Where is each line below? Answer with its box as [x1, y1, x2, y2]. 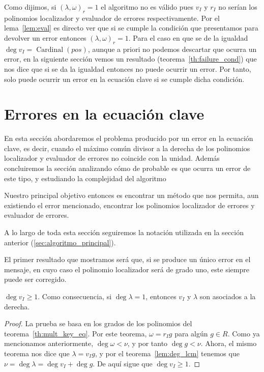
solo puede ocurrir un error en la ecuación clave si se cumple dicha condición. [4, 73, 245, 84]
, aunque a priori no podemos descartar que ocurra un [87, 43, 257, 54]
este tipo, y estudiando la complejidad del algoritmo [4, 173, 166, 183]
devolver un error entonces [4, 32, 86, 43]
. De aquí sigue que [93, 358, 153, 368]
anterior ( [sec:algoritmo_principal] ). [4, 237, 116, 247]
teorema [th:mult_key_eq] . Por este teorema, [4, 328, 147, 338]
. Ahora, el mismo [200, 338, 257, 349]
